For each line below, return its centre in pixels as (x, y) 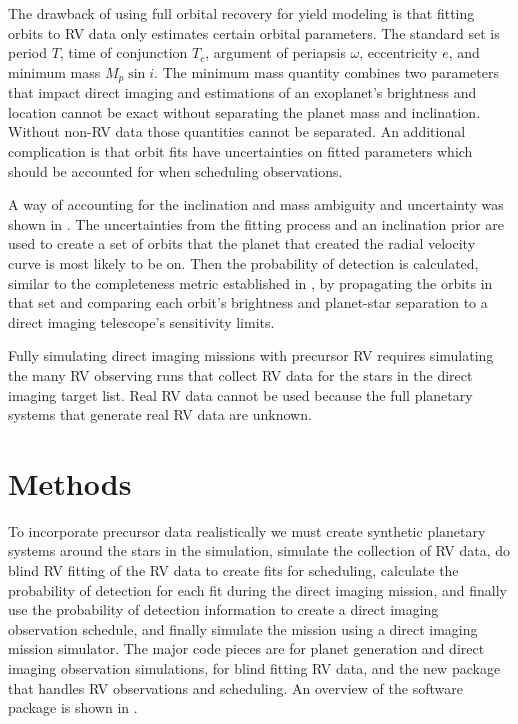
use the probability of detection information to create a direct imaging (223, 609)
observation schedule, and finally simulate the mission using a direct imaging (243, 628)
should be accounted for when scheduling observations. (175, 170)
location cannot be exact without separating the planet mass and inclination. (244, 111)
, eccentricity (398, 52)
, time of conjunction (123, 52)
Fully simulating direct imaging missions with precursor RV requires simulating (251, 355)
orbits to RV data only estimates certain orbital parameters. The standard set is (254, 32)
